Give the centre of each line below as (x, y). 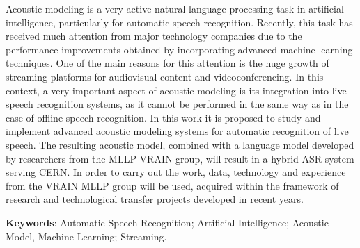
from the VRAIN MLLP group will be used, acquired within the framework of (172, 185)
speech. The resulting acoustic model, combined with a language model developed (180, 144)
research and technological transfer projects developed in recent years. (155, 199)
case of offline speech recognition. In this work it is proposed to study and (163, 117)
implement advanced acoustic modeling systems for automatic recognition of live (177, 131)
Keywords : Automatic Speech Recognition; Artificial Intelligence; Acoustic (167, 222)
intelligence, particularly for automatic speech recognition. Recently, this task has (179, 22)
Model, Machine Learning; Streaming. (86, 236)
